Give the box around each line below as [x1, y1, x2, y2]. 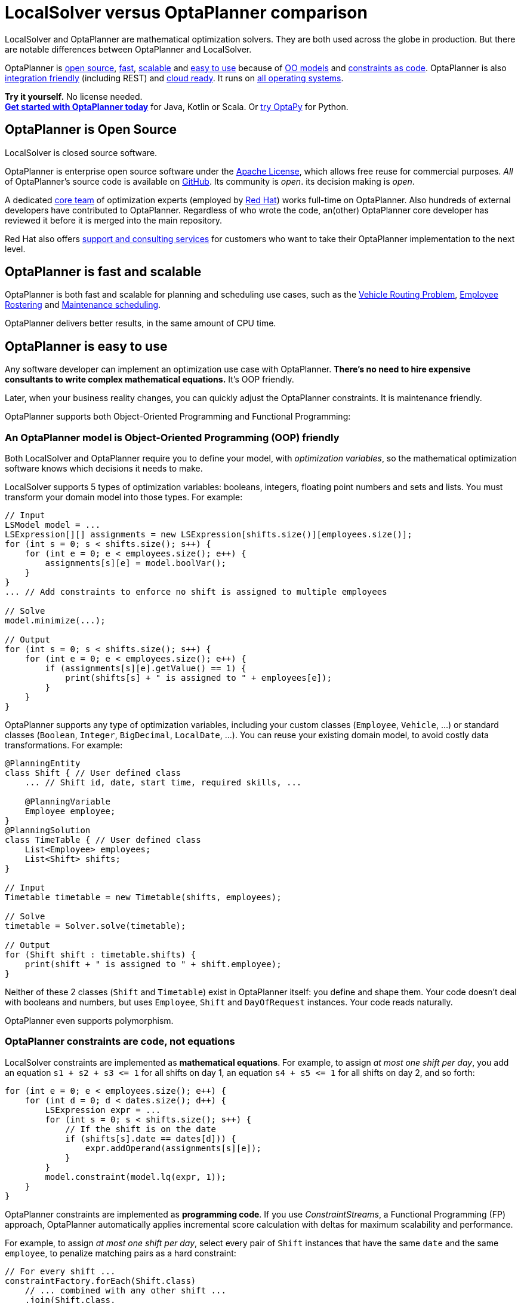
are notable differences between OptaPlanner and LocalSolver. [5, 44, 252, 54]
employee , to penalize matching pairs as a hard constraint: [5, 1247, 236, 1258]
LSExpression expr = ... [45, 1105, 161, 1115]
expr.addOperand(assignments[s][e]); [85, 1143, 261, 1153]
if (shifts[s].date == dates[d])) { [65, 1133, 236, 1143]
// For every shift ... [5, 1266, 116, 1276]
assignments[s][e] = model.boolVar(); [45, 558, 226, 568]
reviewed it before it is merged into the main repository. [5, 215, 222, 225]
